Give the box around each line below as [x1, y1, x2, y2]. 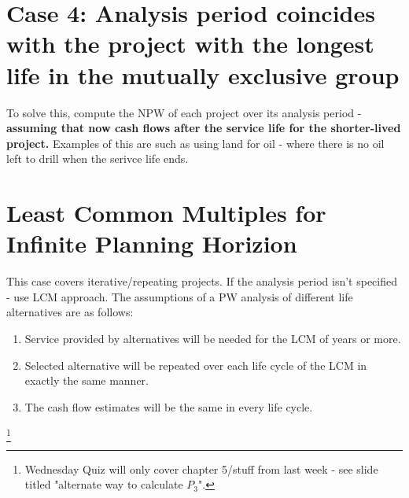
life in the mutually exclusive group [6, 58, 400, 90]
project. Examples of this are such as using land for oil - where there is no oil [6, 135, 385, 151]
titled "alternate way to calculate [24, 476, 183, 492]
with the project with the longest [6, 28, 374, 60]
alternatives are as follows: [6, 304, 134, 320]
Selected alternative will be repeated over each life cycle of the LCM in [24, 356, 367, 373]
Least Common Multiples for [6, 197, 326, 229]
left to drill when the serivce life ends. [6, 150, 189, 167]
